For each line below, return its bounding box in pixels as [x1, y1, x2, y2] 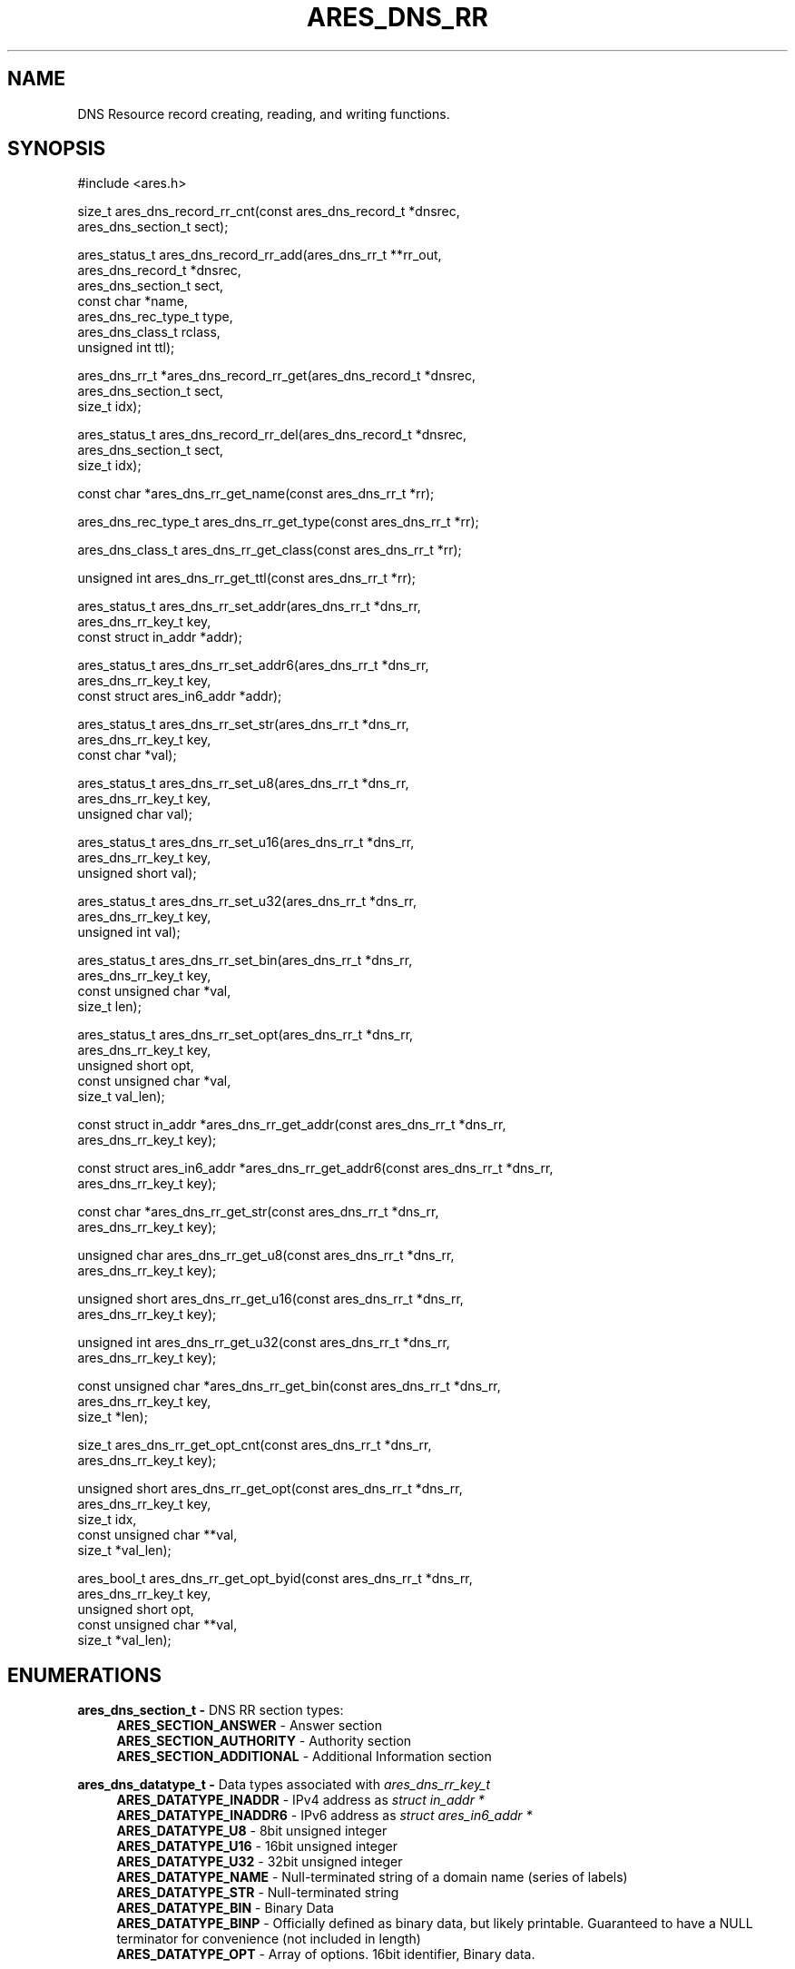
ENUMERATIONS [7, 1663, 162, 1687]
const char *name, [77, 293, 188, 310]
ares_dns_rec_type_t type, [77, 309, 233, 325]
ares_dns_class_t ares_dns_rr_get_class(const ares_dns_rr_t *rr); [77, 542, 462, 558]
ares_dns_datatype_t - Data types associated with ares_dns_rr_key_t [77, 1777, 491, 1793]
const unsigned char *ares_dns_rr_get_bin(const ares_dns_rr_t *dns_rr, [77, 1378, 501, 1394]
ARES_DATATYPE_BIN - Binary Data [116, 1900, 334, 1916]
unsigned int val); [77, 924, 181, 940]
